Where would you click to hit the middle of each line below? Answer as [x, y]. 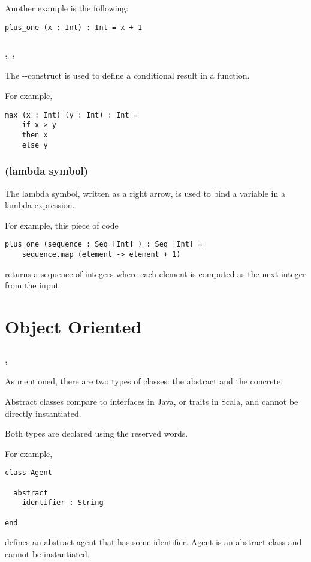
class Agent [28, 473]
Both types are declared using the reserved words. [96, 433]
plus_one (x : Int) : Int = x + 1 [74, 27]
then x [35, 135]
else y [35, 145]
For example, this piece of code [62, 225]
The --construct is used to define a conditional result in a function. [127, 75]
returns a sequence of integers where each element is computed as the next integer [155, 273]
